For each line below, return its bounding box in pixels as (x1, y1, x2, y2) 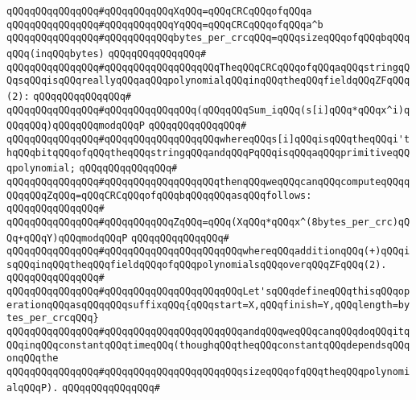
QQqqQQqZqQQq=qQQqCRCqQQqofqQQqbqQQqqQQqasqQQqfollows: (6, 189, 312, 201)
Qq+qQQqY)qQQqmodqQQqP (6, 232, 128, 244)
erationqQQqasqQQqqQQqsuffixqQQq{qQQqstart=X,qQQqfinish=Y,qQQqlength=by (6, 299, 410, 311)
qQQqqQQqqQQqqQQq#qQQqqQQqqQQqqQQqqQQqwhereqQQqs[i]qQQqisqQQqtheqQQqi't (6, 133, 410, 145)
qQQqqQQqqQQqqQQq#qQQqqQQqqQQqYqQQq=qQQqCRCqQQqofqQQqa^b (6, 19, 323, 31)
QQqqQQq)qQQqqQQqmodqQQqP (6, 120, 145, 132)
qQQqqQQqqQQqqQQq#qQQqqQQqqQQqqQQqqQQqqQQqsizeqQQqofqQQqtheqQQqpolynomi (6, 366, 410, 378)
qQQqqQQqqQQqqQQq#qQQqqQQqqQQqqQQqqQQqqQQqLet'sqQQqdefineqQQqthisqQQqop (6, 286, 410, 298)
